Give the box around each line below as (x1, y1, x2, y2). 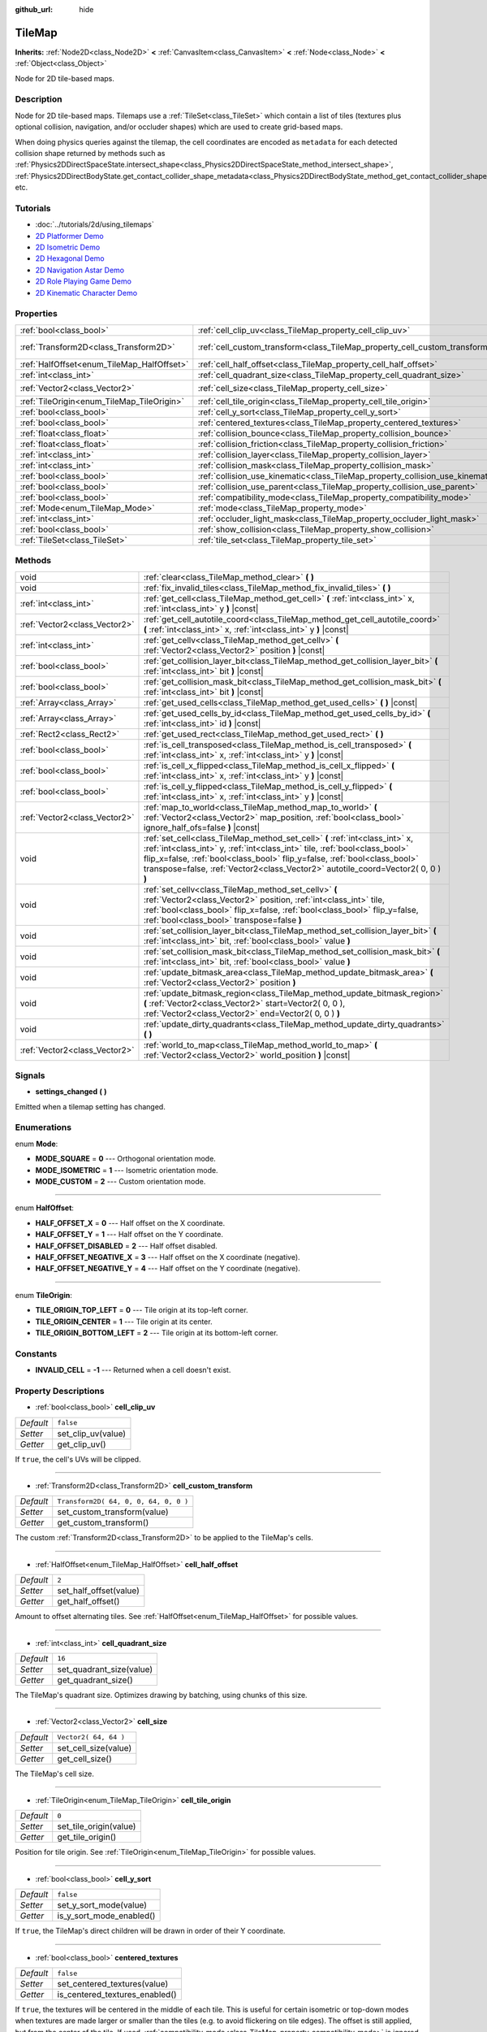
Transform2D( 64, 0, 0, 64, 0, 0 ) (57, 1496, 189, 1505)
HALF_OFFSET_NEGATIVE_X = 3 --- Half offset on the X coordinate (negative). (35, 1252, 300, 1261)
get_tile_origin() (57, 1831, 117, 1843)
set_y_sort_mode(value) (57, 1900, 148, 1911)
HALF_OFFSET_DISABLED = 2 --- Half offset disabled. (35, 1240, 218, 1251)
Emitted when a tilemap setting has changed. (15, 1101, 166, 1111)
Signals (15, 1070, 45, 1081)
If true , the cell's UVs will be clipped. (15, 1454, 141, 1464)
